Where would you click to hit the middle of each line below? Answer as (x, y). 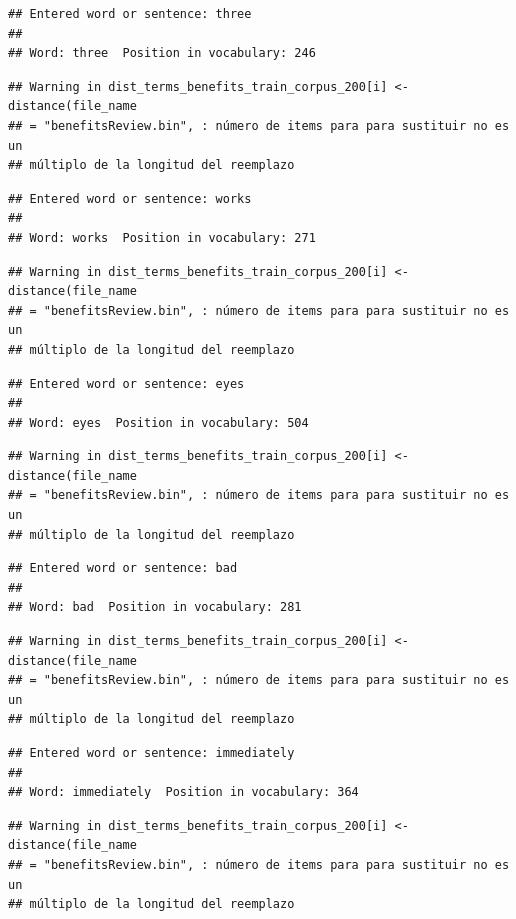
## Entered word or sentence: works (130, 198)
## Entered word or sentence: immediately (151, 753)
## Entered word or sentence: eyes (126, 383)
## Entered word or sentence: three (130, 14)
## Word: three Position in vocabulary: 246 (162, 53)
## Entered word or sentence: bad (123, 568)
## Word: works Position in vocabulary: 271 (162, 237)
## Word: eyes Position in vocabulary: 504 (158, 422)
